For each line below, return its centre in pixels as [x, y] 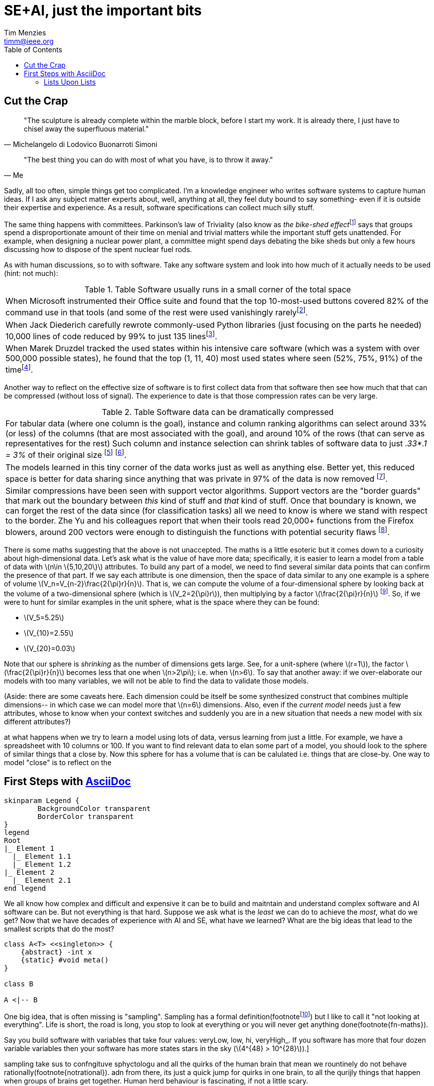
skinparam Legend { [42, 800]
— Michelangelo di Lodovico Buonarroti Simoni [81, 144]
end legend [25, 888]
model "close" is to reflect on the [58, 762]
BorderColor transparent [86, 816]
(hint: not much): [31, 273]
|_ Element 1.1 [42, 856]
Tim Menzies [25, 32]
